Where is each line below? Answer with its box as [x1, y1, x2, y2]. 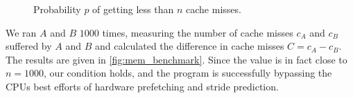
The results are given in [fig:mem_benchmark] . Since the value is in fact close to [6, 52, 347, 66]
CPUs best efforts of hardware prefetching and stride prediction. [6, 79, 279, 93]
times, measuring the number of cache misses [102, 25, 293, 39]
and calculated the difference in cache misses [94, 39, 284, 53]
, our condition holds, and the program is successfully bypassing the [44, 66, 332, 80]
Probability [33, 2, 81, 16]
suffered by [6, 39, 52, 53]
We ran [6, 25, 37, 39]
